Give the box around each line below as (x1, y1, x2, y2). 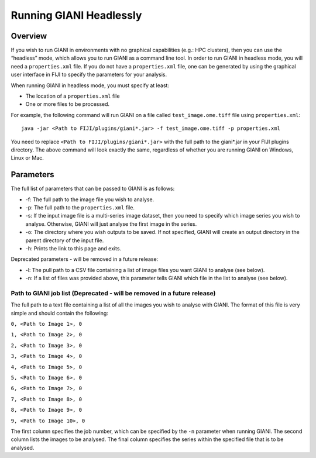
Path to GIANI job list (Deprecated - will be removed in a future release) (11, 289, 216, 297)
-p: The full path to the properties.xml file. (25, 204, 135, 211)
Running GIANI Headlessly (11, 9, 142, 22)
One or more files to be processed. (25, 101, 110, 108)
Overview (11, 31, 47, 41)
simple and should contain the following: (11, 309, 108, 316)
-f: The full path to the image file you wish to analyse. (25, 196, 154, 203)
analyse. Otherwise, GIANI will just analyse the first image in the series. (25, 220, 197, 228)
